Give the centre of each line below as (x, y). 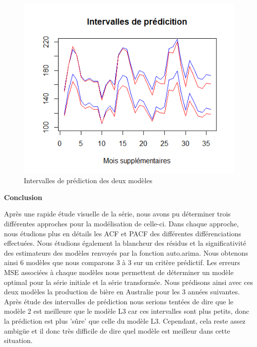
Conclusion (23, 197)
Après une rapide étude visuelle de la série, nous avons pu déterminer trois (117, 214)
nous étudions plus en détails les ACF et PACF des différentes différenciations (123, 233)
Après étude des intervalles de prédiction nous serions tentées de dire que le (119, 301)
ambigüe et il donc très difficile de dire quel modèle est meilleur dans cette (117, 330)
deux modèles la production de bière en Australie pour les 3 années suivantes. (122, 292)
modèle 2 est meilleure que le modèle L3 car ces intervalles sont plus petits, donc (127, 311)
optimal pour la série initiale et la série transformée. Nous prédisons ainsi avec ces (128, 282)
